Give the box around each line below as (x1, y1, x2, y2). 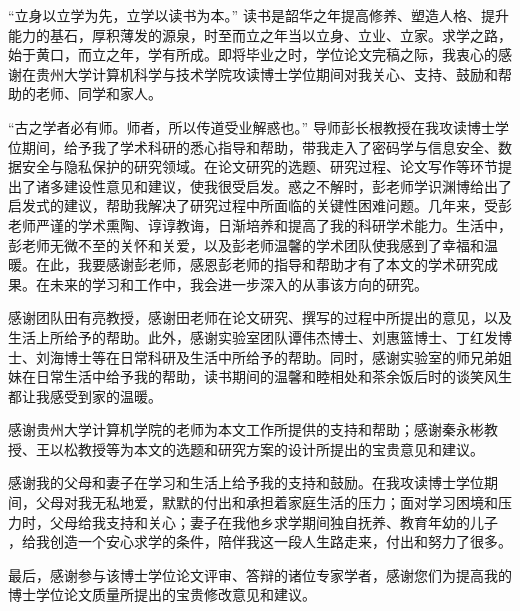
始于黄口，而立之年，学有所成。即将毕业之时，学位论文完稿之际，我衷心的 (8, 44, 498, 65)
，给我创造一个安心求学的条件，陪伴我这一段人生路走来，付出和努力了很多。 (8, 531, 512, 552)
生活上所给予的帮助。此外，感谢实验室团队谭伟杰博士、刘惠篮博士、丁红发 (8, 326, 498, 347)
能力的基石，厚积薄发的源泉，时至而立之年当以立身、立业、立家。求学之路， (8, 24, 512, 45)
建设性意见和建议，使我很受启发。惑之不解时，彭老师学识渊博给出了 (63, 175, 512, 196)
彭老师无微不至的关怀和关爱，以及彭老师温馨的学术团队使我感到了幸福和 (8, 234, 484, 255)
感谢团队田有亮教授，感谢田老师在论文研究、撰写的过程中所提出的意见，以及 (8, 307, 512, 328)
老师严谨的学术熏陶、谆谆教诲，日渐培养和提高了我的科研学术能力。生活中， (8, 214, 512, 235)
